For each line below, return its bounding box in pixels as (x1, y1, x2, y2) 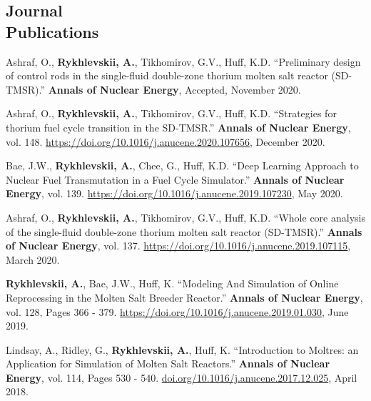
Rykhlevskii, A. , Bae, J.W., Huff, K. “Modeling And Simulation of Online (6, 276, 339, 291)
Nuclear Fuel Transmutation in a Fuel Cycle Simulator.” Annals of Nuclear (6, 172, 345, 187)
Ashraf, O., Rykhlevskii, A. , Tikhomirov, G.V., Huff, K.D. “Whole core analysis (6, 209, 365, 224)
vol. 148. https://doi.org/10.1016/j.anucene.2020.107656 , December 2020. (6, 134, 325, 149)
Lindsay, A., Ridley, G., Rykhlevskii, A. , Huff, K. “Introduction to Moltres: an (6, 342, 359, 357)
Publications (6, 20, 99, 42)
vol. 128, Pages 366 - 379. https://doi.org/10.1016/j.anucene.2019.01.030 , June (6, 304, 349, 319)
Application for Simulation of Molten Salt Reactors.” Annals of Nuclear (6, 356, 330, 371)
